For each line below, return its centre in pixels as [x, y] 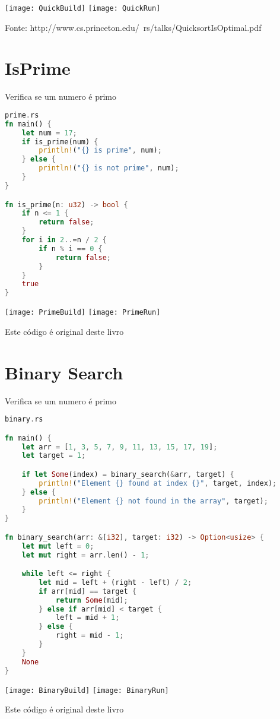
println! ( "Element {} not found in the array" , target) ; [153, 501]
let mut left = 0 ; [58, 546]
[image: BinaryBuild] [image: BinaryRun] [87, 690]
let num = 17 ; [49, 133]
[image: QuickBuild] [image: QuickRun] [83, 8]
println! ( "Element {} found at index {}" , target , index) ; [158, 483]
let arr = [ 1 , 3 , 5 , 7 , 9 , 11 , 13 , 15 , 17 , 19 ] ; [120, 447]
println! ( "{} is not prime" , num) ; [109, 168]
